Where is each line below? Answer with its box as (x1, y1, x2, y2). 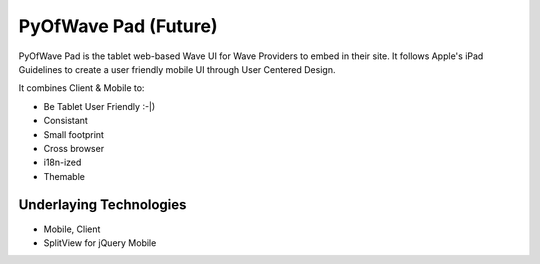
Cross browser (43, 142, 105, 154)
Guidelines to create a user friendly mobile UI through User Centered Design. (18, 63, 336, 75)
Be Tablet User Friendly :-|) (43, 100, 156, 112)
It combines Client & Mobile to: (18, 82, 145, 94)
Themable (43, 170, 85, 182)
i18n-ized (43, 156, 82, 169)
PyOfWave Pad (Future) (18, 15, 218, 37)
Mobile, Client (43, 223, 101, 235)
